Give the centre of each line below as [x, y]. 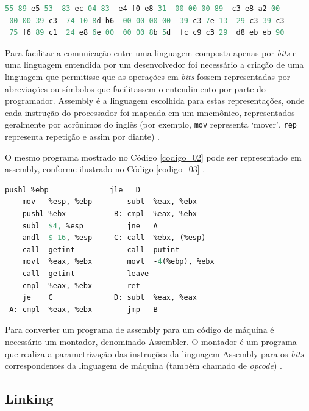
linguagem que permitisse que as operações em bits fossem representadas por [148, 76]
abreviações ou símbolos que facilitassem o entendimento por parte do [135, 88]
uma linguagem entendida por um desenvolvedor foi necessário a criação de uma [154, 64]
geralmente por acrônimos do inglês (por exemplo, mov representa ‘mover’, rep [151, 124]
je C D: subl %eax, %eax [109, 298]
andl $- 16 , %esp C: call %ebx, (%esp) [114, 238]
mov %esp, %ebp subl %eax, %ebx [109, 202]
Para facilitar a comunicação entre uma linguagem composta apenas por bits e [151, 52]
